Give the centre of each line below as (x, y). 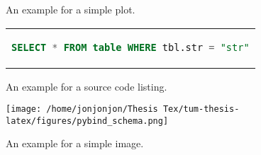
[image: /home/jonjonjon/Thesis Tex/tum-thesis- (123, 109)
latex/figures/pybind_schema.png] (87, 121)
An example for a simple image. (75, 143)
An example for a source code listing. (87, 86)
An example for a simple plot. (71, 9)
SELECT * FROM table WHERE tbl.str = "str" (130, 47)
